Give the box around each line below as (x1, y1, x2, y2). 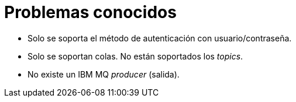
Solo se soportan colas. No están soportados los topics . (27, 51, 243, 61)
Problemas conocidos (4, 2, 177, 22)
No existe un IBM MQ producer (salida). (27, 69, 180, 79)
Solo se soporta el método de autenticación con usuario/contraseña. (27, 33, 292, 43)
